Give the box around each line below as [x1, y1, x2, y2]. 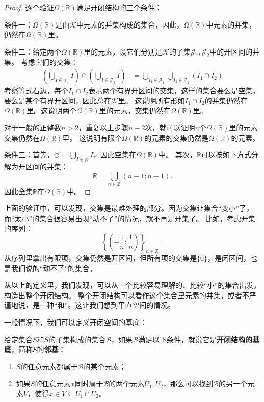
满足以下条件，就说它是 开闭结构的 [138, 334, 252, 344]
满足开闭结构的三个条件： [76, 2, 162, 12]
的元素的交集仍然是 [144, 132, 209, 143]
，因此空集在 [93, 149, 136, 160]
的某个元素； [83, 361, 126, 371]
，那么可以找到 [163, 378, 214, 389]
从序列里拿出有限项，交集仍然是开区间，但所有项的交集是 [4, 253, 197, 263]
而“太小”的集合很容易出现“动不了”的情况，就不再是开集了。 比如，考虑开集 [4, 213, 256, 224]
